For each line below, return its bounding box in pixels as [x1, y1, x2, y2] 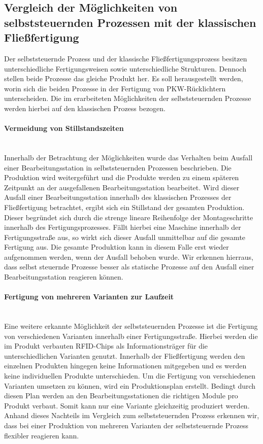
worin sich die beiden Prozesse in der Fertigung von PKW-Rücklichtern [4, 83, 226, 93]
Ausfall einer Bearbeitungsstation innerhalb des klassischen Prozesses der [4, 192, 232, 202]
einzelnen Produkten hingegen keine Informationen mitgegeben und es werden [4, 360, 247, 371]
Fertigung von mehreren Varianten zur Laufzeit [4, 291, 174, 302]
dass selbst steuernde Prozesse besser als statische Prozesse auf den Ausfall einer [4, 261, 254, 272]
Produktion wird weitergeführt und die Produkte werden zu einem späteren [4, 172, 239, 183]
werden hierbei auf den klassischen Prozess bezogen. [4, 103, 166, 113]
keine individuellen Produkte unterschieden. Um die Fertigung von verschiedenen [4, 370, 256, 381]
